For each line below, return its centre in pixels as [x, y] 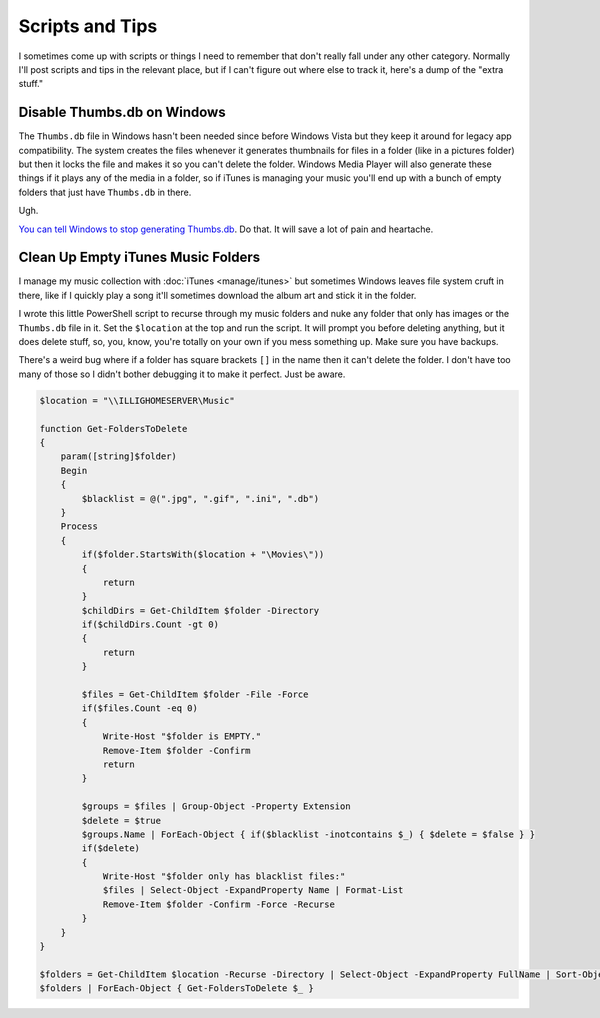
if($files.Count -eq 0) [140, 708]
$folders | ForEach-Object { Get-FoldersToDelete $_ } [176, 988]
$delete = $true [121, 820]
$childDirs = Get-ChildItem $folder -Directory [200, 610]
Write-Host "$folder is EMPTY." [182, 736]
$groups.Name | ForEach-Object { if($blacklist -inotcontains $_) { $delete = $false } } [308, 834]
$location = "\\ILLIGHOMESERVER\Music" [137, 400]
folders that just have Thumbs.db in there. [105, 192]
